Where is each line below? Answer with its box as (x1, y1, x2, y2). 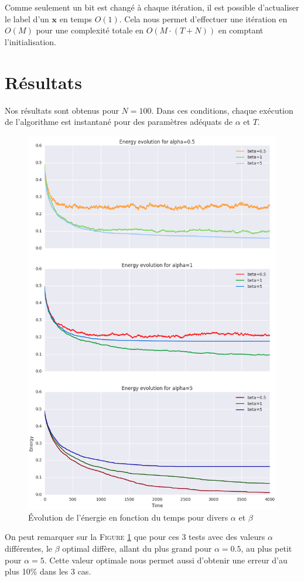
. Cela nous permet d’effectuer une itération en (119, 12, 288, 25)
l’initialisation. (5, 35, 57, 47)
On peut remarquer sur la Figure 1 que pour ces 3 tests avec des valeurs (5, 531, 265, 543)
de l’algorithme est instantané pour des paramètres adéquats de (5, 115, 233, 128)
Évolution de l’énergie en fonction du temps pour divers (28, 511, 228, 523)
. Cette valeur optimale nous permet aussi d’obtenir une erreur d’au (44, 553, 288, 566)
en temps (59, 12, 92, 25)
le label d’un (5, 12, 49, 25)
